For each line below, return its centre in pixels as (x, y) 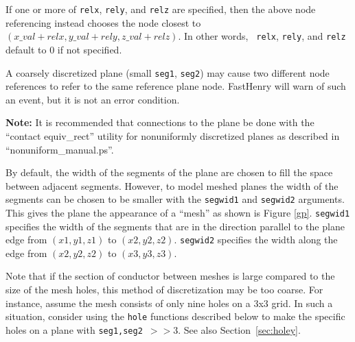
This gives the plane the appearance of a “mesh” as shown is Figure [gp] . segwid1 (178, 212)
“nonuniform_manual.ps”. (60, 149)
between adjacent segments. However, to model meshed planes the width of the (172, 185)
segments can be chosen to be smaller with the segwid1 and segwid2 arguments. (175, 199)
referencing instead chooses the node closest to (103, 22)
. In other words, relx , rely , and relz (262, 36)
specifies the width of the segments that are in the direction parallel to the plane (175, 226)
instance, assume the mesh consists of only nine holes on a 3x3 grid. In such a (169, 303)
